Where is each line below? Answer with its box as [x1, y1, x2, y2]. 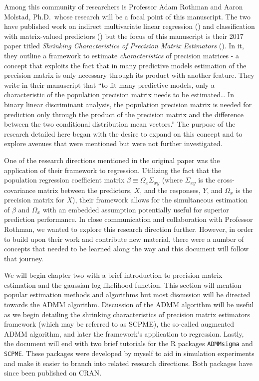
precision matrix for [4, 194, 64, 205]
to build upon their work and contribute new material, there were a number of [4, 233, 244, 244]
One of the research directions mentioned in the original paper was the [4, 155, 220, 165]
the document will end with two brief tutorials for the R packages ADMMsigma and [4, 338, 253, 349]
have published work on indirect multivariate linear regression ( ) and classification [4, 21, 255, 31]
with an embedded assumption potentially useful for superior [42, 204, 229, 214]
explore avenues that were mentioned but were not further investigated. [4, 138, 223, 149]
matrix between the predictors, [37, 185, 132, 195]
